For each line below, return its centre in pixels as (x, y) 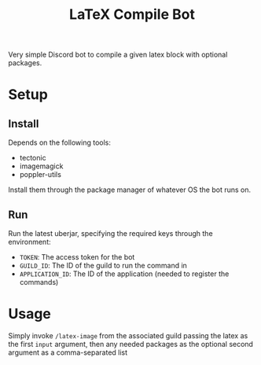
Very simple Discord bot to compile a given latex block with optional (118, 55)
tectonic (33, 158)
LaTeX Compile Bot (132, 15)
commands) (39, 282)
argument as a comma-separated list (68, 352)
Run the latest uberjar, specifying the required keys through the (111, 233)
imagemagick (41, 166)
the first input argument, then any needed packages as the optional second (131, 344)
